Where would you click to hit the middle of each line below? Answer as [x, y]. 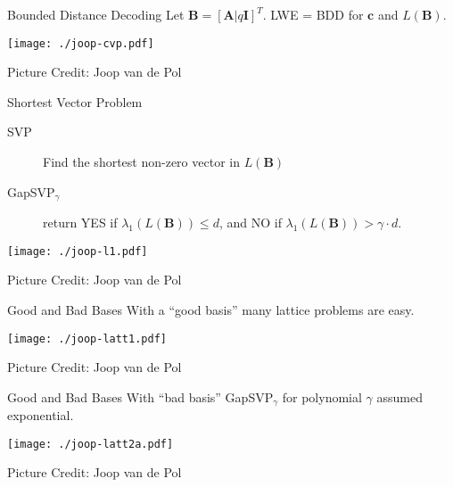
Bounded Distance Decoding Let [96, 14]
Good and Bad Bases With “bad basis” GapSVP [140, 396]
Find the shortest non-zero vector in [141, 162]
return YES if [80, 223]
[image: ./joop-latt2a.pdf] [91, 444]
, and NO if [250, 223]
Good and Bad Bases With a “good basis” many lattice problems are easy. [211, 309]
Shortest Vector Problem [75, 101]
